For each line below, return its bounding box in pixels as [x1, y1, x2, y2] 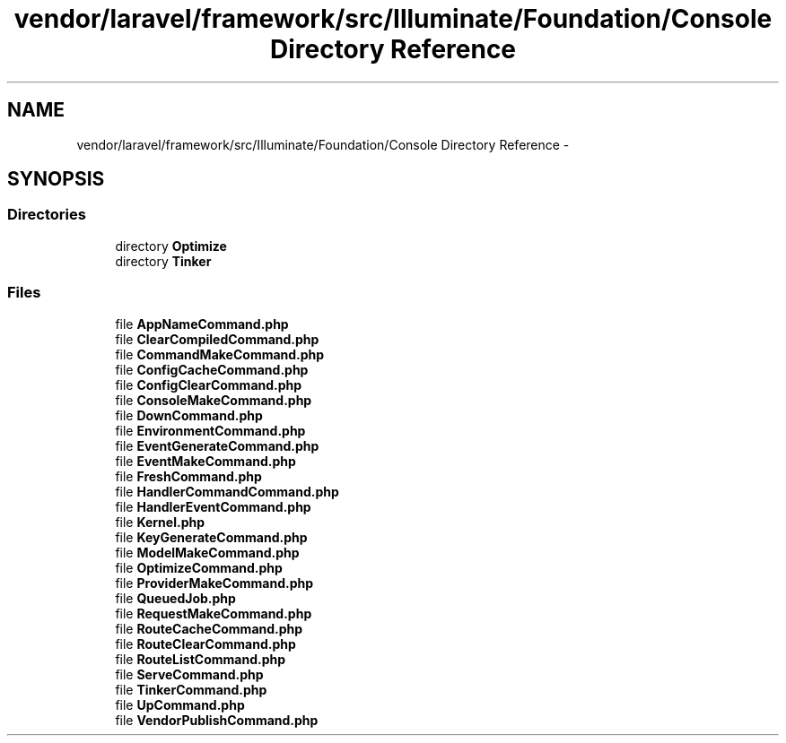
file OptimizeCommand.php [115, 559, 283, 575]
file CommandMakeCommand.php [115, 346, 325, 362]
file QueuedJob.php [115, 590, 236, 606]
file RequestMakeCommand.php [115, 605, 312, 621]
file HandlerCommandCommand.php [115, 483, 339, 499]
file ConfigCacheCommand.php [115, 361, 309, 377]
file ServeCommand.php [115, 666, 264, 682]
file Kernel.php [115, 514, 205, 530]
